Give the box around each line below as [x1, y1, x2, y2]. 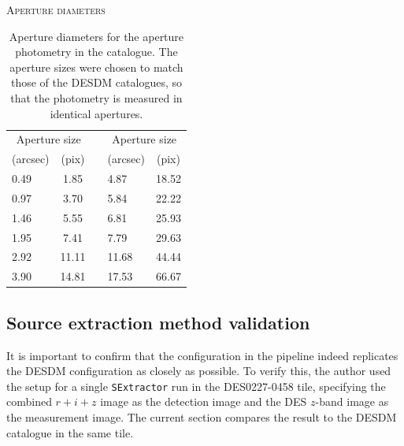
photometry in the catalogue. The [15, 43, 178, 60]
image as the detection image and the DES [100, 393, 307, 410]
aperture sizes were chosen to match [9, 58, 183, 75]
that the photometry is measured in [10, 89, 183, 106]
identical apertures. [50, 105, 143, 121]
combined [6, 393, 52, 410]
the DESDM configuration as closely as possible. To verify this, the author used [6, 362, 391, 379]
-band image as [315, 393, 389, 410]
